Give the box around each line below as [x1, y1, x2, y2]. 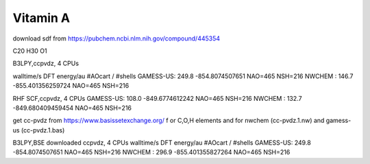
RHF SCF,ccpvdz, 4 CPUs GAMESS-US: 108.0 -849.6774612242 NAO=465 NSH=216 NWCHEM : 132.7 [12, 94, 302, 102]
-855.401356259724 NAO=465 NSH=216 [12, 82, 129, 90]
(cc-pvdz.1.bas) [21, 126, 65, 134]
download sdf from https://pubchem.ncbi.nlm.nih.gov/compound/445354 [12, 34, 221, 43]
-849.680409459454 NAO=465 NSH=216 [12, 104, 132, 112]
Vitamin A [12, 10, 71, 25]
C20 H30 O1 [12, 47, 47, 55]
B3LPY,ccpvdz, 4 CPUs [12, 59, 79, 68]
